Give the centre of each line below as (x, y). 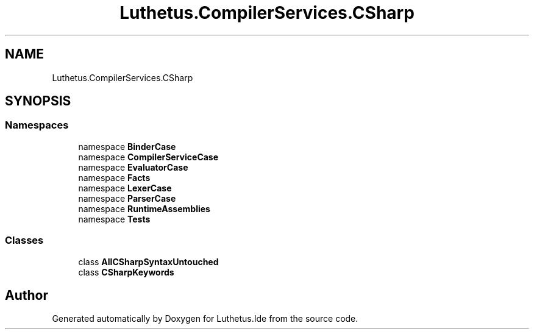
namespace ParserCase (127, 198)
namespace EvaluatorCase (133, 167)
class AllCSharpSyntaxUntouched (148, 261)
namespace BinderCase (127, 146)
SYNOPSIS (38, 101)
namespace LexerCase (125, 188)
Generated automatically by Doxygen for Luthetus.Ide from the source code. (205, 319)
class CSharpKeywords (126, 272)
